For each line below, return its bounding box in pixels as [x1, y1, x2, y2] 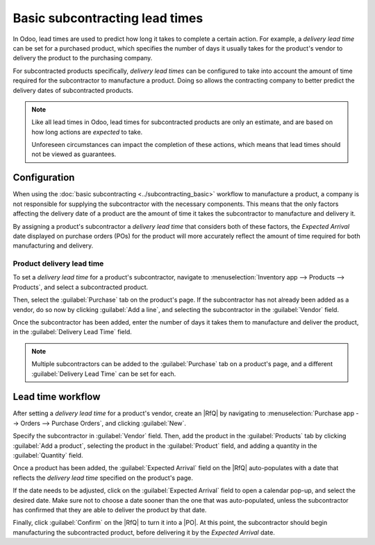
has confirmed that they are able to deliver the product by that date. [12, 506, 207, 514]
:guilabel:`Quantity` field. [12, 451, 83, 460]
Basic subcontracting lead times [12, 10, 203, 26]
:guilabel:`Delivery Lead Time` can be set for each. [31, 370, 176, 378]
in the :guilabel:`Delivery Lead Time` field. [12, 328, 132, 336]
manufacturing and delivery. [12, 241, 94, 250]
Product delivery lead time [12, 259, 104, 268]
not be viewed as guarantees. [31, 150, 117, 159]
